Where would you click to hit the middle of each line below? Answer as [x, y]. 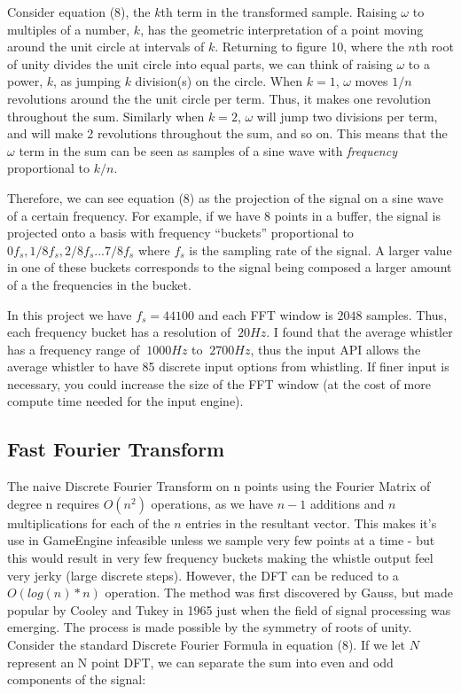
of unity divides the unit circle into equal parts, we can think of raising [200, 63]
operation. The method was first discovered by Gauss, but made [279, 593]
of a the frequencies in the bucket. [99, 284]
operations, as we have [212, 503]
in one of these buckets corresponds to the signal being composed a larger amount [230, 267]
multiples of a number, [69, 29]
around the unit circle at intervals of [106, 47]
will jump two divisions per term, [347, 116]
